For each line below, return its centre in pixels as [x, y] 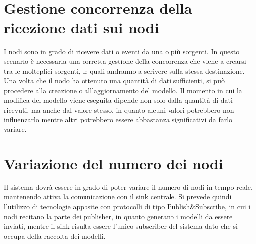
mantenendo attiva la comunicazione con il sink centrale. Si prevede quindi [118, 197]
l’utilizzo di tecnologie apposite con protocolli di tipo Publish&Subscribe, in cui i [127, 206]
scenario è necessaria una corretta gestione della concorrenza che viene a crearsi [125, 61]
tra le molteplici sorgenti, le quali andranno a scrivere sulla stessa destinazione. [124, 71]
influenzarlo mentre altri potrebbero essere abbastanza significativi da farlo [118, 119]
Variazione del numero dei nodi [114, 163]
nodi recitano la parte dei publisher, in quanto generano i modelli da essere [118, 216]
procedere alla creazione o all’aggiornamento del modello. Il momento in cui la [123, 90]
